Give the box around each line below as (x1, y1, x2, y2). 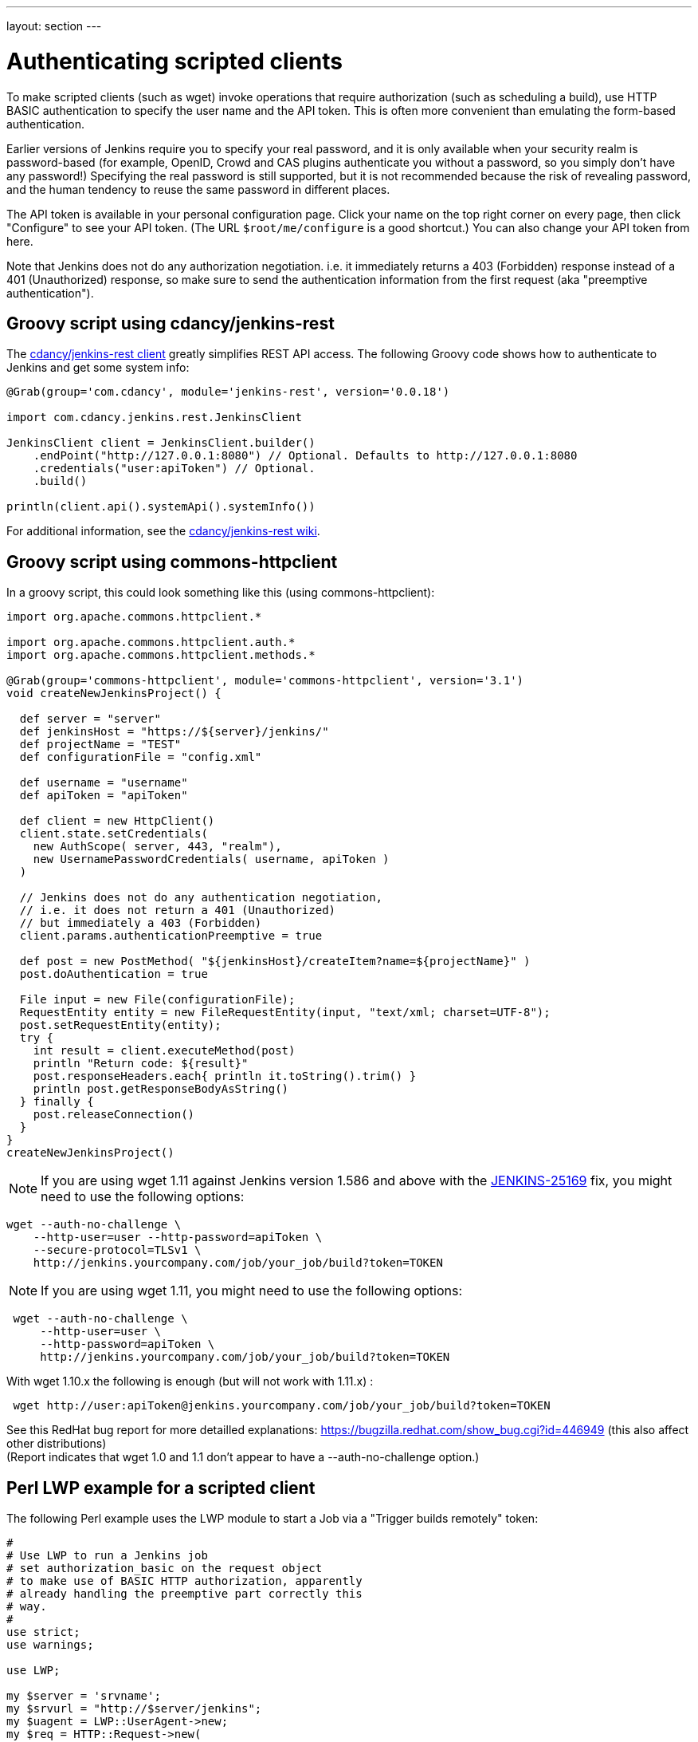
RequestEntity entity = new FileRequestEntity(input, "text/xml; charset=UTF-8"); (19, 1006, 551, 1019)
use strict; (6, 1626, 80, 1639)
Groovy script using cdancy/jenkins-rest (6, 313, 335, 333)
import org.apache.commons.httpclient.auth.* (6, 636, 296, 649)
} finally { (19, 1095, 94, 1109)
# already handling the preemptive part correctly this (6, 1587, 363, 1601)
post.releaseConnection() (33, 1108, 195, 1121)
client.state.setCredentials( (19, 827, 208, 841)
